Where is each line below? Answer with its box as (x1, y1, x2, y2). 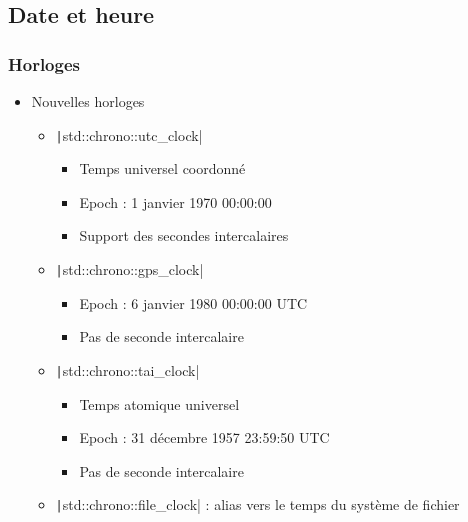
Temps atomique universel (79, 393, 240, 414)
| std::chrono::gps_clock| (55, 259, 204, 280)
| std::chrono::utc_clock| (55, 124, 203, 145)
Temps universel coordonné (79, 158, 246, 179)
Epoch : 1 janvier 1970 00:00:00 (79, 191, 272, 212)
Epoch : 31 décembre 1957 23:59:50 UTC (79, 427, 330, 448)
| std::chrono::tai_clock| (55, 359, 200, 380)
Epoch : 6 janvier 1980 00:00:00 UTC (79, 292, 308, 313)
